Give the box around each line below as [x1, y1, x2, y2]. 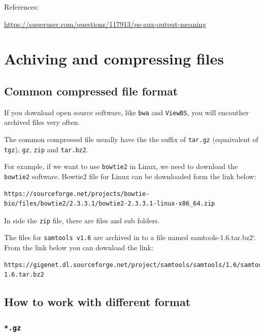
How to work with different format [4, 294, 191, 310]
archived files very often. [4, 117, 80, 127]
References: [4, 2, 39, 12]
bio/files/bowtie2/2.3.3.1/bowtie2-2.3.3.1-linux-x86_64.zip [4, 200, 215, 208]
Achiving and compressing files [4, 48, 224, 69]
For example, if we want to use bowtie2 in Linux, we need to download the [4, 161, 238, 172]
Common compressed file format [4, 83, 178, 98]
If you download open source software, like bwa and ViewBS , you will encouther [4, 107, 249, 117]
